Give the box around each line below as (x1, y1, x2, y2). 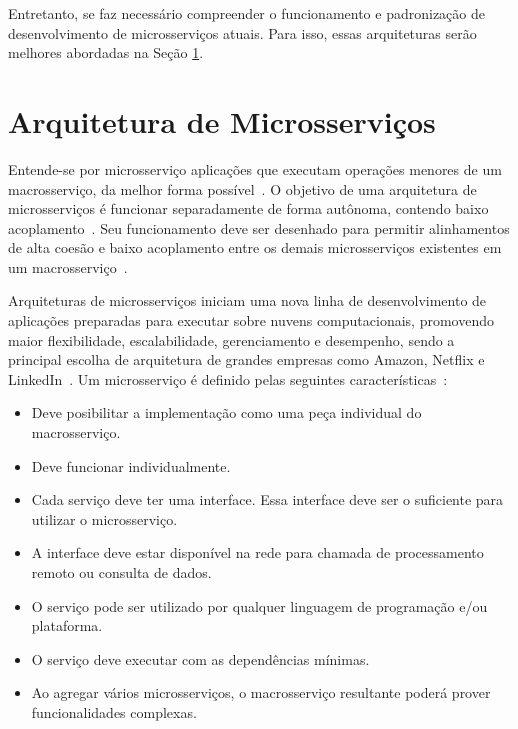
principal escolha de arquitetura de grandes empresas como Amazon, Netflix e (8, 349, 485, 370)
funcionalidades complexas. (31, 701, 197, 722)
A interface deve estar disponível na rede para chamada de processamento (31, 542, 484, 563)
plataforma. (31, 615, 103, 636)
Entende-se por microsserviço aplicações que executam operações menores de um (8, 158, 502, 179)
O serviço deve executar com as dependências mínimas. (31, 648, 370, 669)
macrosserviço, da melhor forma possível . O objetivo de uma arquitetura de (8, 178, 477, 199)
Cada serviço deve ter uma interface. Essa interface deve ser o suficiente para (31, 489, 504, 510)
